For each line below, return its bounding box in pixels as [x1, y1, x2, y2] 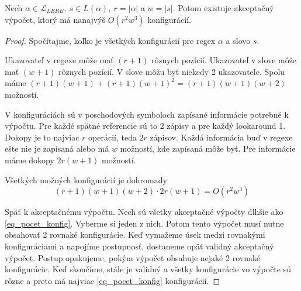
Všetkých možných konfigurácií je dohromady [5, 173, 167, 186]
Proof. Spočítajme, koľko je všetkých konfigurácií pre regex [5, 34, 216, 46]
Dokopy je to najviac [5, 131, 79, 143]
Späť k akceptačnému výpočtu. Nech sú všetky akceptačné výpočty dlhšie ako [5, 206, 283, 218]
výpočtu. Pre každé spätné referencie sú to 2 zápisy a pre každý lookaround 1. [5, 119, 286, 132]
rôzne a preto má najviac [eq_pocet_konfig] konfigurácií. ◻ [5, 274, 220, 286]
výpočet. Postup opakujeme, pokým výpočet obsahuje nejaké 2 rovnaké [5, 251, 261, 263]
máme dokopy [5, 153, 54, 166]
